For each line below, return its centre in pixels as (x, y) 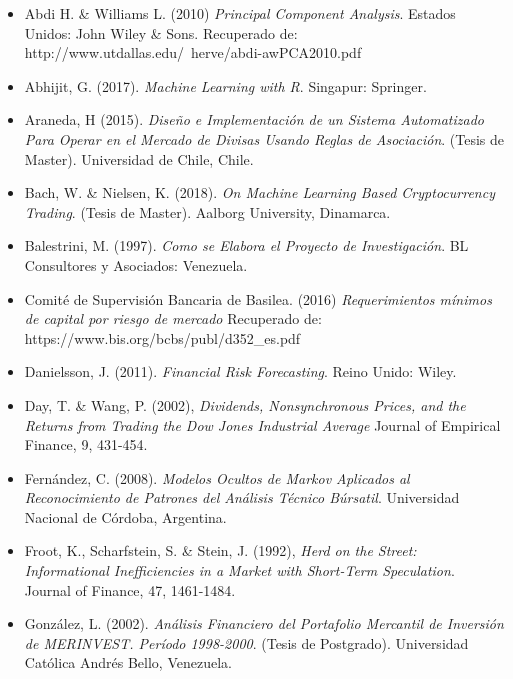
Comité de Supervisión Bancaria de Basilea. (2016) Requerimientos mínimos (258, 298)
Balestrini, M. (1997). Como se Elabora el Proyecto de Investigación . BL (246, 245)
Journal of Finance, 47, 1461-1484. (130, 589)
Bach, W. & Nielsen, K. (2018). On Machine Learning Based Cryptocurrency (259, 192)
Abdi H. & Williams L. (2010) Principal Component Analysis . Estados (240, 13)
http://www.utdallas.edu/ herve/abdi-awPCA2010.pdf (193, 52)
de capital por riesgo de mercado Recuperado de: (173, 318)
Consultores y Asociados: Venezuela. (136, 264)
